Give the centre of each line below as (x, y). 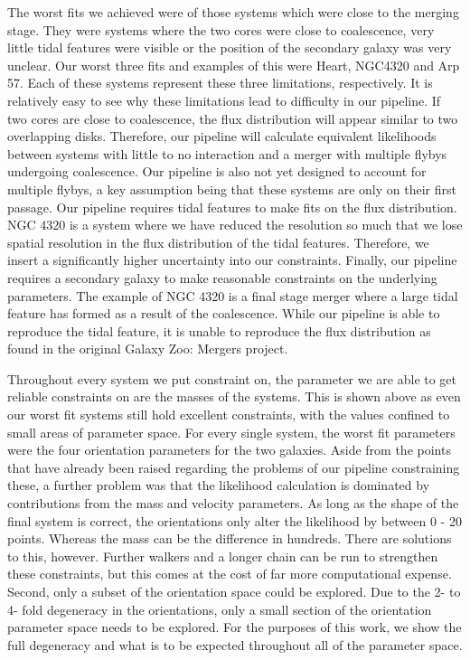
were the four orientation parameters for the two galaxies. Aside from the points (229, 450)
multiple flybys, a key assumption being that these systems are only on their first (232, 189)
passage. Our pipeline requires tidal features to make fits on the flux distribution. (232, 207)
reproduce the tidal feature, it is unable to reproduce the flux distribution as (219, 330)
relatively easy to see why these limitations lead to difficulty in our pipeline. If (224, 100)
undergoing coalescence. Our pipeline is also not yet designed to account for (217, 171)
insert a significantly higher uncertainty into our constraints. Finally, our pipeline (232, 260)
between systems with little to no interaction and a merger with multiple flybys (227, 153)
